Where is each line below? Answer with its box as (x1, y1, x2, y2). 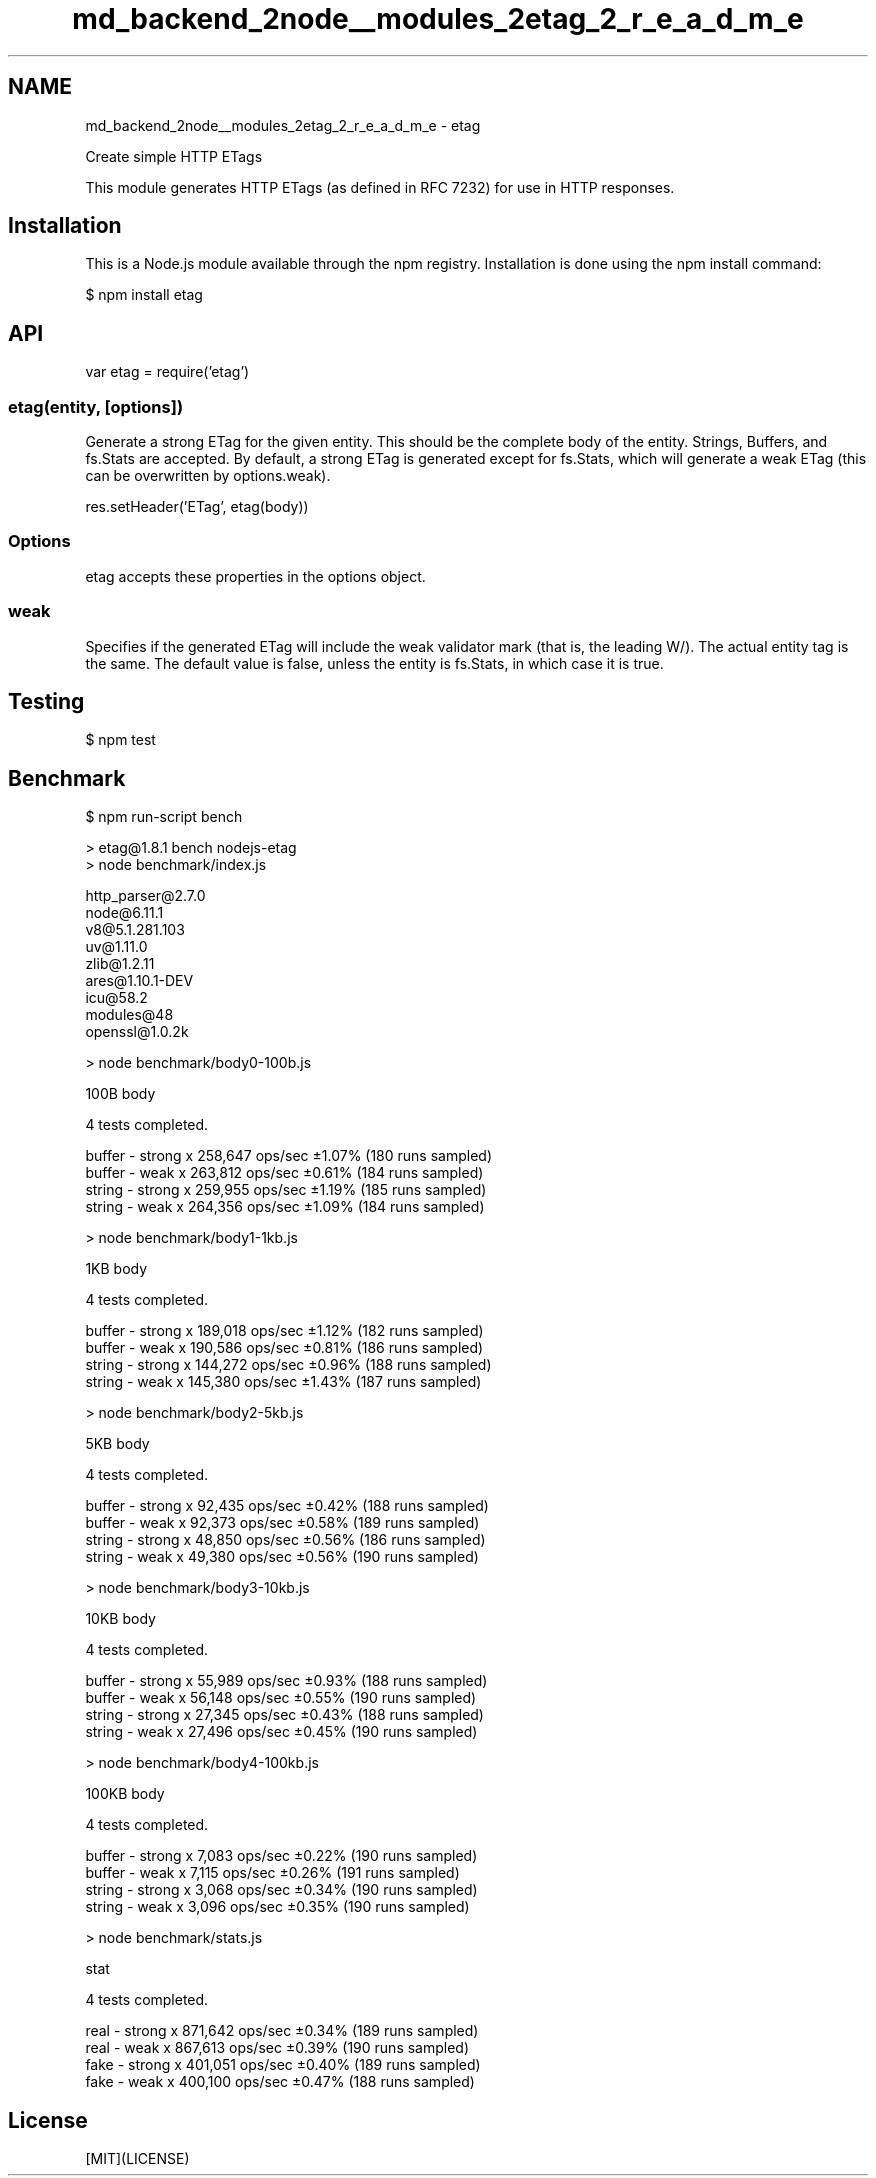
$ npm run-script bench (85, 808, 243, 826)
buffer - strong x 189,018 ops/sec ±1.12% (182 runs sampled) (85, 1322, 484, 1340)
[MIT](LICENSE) (85, 2150, 190, 2168)
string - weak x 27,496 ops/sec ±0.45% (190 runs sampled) (85, 1723, 478, 1741)
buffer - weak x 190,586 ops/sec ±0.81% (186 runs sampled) (85, 1339, 484, 1357)
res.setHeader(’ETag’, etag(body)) (85, 498, 309, 516)
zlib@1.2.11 (85, 955, 155, 973)
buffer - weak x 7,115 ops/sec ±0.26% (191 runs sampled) (85, 1864, 460, 1882)
